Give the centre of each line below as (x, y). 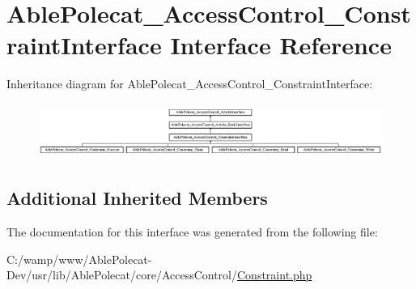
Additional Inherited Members (137, 198)
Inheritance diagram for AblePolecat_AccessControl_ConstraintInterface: (190, 84)
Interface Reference (281, 45)
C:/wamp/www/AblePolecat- (79, 259)
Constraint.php (275, 275)
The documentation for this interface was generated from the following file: (192, 231)
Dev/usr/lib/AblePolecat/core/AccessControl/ (122, 275)
